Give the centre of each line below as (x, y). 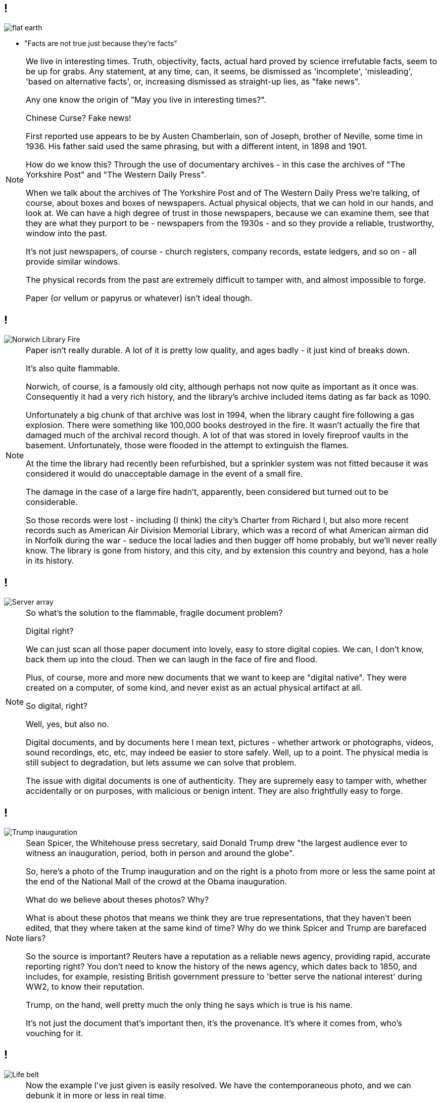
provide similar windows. (73, 262)
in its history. (50, 561)
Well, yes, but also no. (67, 724)
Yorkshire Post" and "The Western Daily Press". (116, 175)
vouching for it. (55, 1033)
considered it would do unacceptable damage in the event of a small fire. (164, 474)
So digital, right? (57, 706)
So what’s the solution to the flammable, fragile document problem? (154, 613)
